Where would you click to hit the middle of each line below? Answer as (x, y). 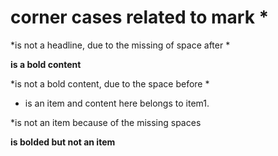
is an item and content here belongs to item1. (117, 103)
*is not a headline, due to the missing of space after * (120, 45)
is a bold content (46, 64)
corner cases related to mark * (140, 17)
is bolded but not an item (63, 142)
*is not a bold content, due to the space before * (110, 83)
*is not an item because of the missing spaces (106, 122)
